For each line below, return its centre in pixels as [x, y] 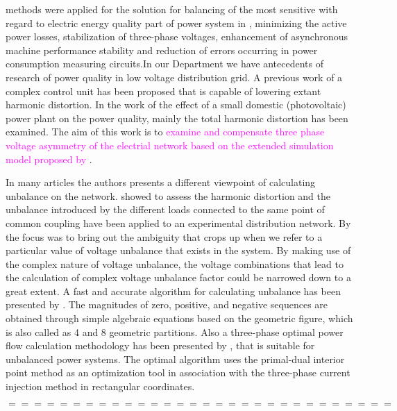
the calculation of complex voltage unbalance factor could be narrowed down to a [178, 277]
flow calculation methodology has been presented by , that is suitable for [160, 345]
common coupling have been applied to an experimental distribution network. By [178, 223]
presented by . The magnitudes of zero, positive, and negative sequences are [167, 304]
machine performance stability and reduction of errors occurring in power [162, 50]
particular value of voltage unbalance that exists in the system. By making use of [178, 250]
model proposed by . [49, 159]
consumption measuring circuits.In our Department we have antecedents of [164, 64]
